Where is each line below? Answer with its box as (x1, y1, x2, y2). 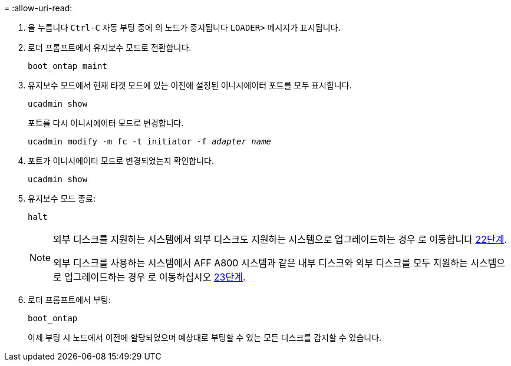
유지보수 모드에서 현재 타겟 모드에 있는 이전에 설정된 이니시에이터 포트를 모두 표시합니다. (28, 80, 352, 90)
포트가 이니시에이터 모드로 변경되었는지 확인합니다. (28, 156, 215, 166)
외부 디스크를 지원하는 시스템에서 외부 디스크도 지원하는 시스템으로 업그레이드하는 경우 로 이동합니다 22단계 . (53, 233, 507, 245)
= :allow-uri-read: (4, 3, 72, 13)
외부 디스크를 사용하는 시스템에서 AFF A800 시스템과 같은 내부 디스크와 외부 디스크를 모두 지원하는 (53, 257, 468, 269)
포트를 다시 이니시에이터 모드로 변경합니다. (28, 118, 184, 128)
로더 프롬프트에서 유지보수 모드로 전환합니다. (28, 42, 192, 52)
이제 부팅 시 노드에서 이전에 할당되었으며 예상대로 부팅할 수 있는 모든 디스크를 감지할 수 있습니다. (28, 332, 382, 342)
